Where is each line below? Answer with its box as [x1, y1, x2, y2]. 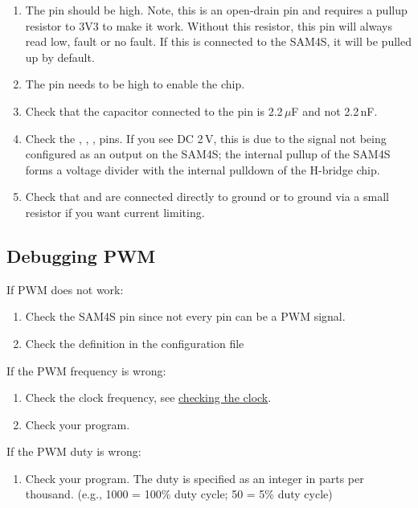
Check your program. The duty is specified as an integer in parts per [25, 469, 364, 486]
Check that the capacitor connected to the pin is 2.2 [25, 102, 283, 119]
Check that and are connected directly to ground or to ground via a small [25, 188, 389, 205]
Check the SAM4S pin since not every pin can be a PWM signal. [25, 308, 346, 325]
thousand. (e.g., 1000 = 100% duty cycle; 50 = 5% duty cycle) [25, 485, 333, 502]
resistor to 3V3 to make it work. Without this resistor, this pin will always [25, 17, 392, 34]
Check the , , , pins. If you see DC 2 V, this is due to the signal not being [25, 129, 387, 146]
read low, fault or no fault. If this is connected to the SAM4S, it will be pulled [25, 33, 412, 50]
